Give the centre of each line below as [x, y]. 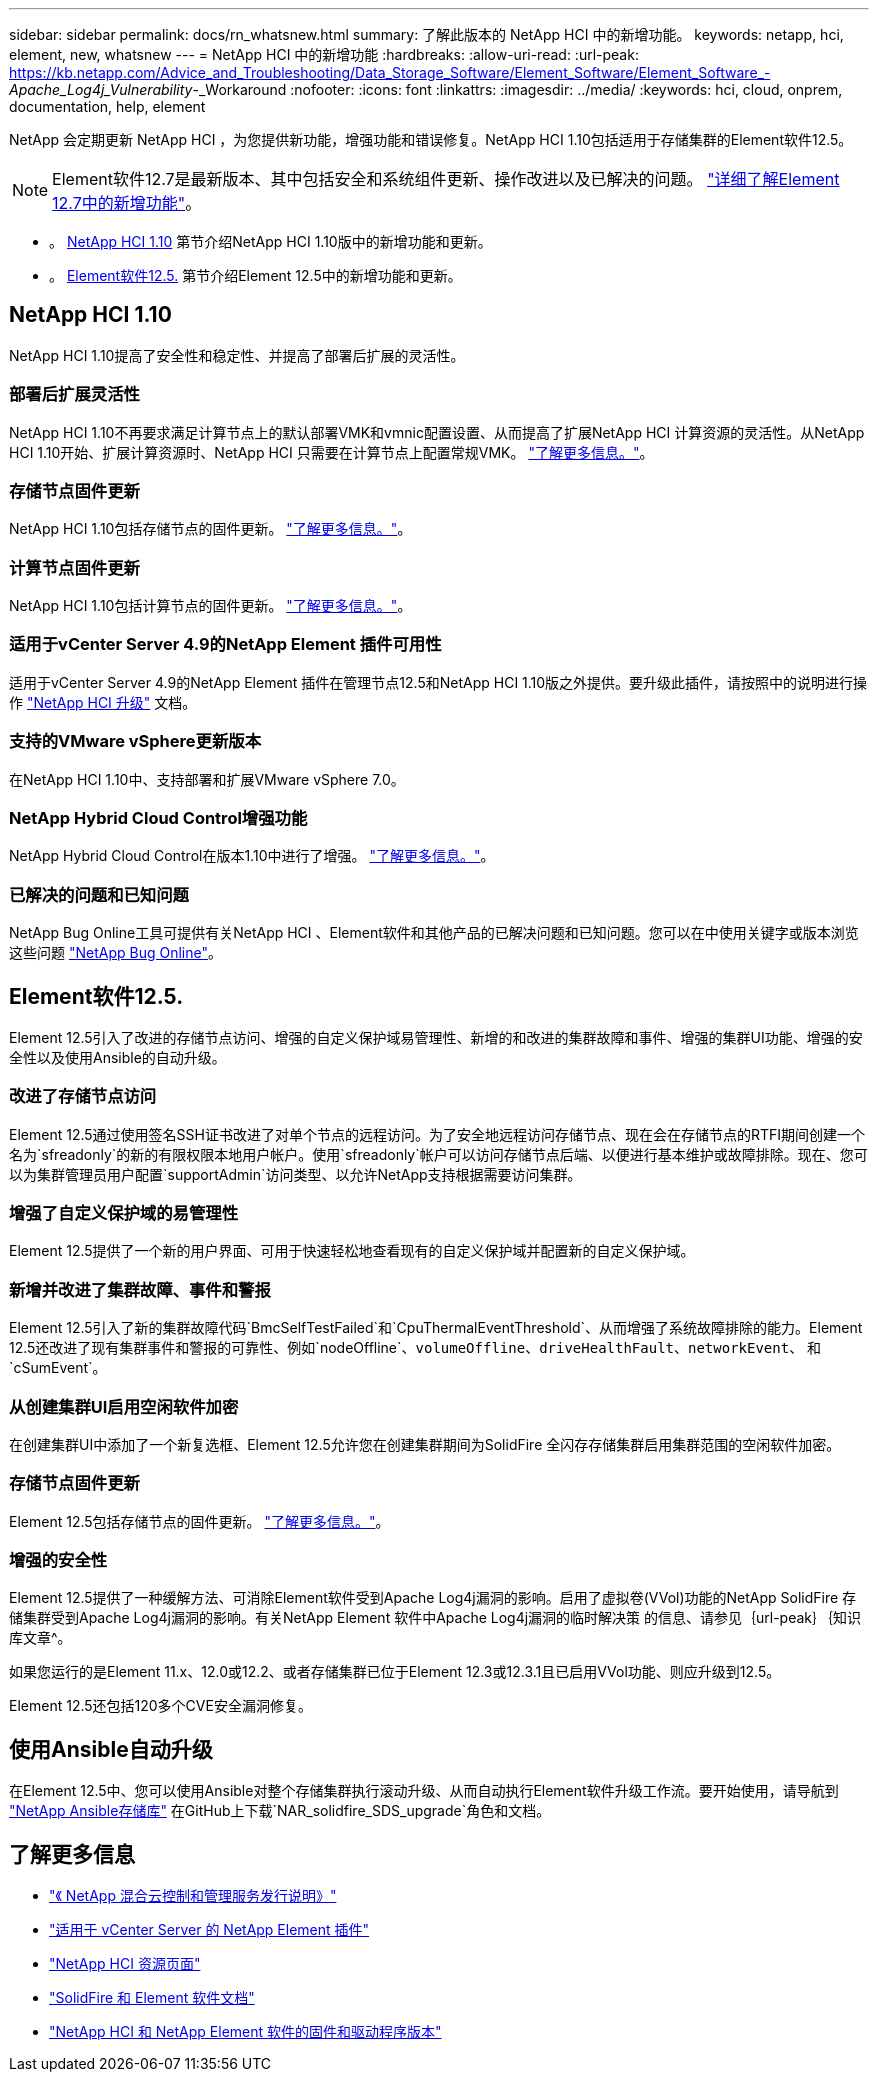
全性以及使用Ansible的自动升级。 [117, 1057]
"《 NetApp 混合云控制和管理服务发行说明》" [193, 1896]
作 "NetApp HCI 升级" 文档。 [103, 702]
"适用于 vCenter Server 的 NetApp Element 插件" [209, 1930]
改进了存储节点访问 [83, 1096]
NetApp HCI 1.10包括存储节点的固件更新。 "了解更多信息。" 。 [210, 529]
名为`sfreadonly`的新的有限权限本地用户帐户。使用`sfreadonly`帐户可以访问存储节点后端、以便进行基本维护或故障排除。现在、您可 [438, 1154]
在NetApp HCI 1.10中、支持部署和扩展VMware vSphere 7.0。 [207, 779]
